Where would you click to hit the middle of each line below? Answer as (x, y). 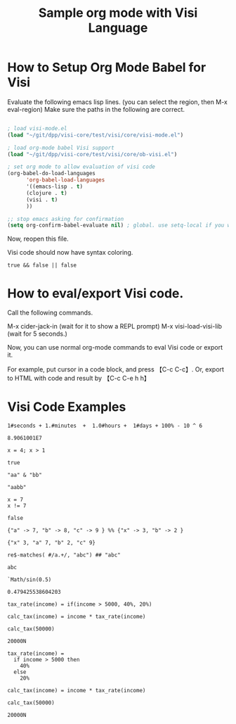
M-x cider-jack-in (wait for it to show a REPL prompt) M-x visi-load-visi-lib (115, 326)
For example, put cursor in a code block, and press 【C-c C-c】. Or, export (116, 369)
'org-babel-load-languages (65, 180)
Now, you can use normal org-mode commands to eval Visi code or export (115, 348)
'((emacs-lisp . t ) (54, 187)
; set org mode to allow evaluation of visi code (81, 167)
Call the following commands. (50, 313)
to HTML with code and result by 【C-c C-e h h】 (79, 379)
